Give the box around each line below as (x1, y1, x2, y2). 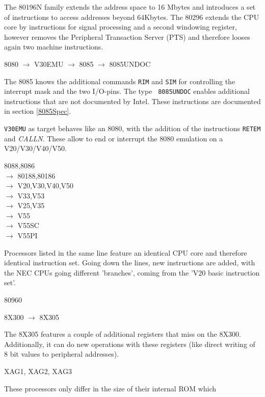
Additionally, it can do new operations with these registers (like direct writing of (4, 338, 255, 349)
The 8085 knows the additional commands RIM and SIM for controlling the (4, 76, 235, 86)
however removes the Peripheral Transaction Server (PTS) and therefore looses (4, 31, 250, 42)
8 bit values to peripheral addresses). (4, 349, 119, 359)
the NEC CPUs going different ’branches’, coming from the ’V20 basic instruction (4, 267, 260, 278)
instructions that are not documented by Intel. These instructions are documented (4, 95, 261, 106)
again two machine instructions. (4, 41, 103, 52)
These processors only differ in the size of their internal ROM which (4, 383, 217, 393)
